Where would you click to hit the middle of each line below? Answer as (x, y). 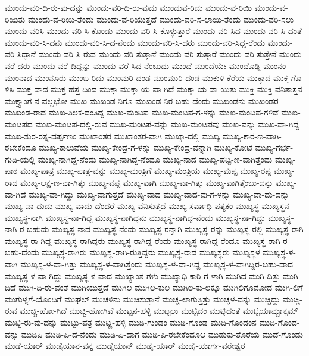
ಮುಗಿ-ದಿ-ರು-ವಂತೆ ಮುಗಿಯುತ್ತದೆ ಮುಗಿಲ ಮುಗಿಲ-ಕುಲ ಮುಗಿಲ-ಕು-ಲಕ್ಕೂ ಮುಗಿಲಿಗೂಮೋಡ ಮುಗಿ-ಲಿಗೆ (161, 287)
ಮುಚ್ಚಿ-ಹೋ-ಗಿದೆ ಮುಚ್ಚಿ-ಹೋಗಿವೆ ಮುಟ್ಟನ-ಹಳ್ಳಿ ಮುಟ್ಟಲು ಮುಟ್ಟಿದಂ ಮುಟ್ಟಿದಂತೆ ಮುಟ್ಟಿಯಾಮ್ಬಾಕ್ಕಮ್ (159, 310)
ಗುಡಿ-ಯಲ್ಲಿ (20, 159)
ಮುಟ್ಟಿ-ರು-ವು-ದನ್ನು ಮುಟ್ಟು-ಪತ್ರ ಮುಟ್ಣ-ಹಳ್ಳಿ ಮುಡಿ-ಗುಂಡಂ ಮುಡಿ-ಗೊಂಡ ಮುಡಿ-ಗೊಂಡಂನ (131, 322)
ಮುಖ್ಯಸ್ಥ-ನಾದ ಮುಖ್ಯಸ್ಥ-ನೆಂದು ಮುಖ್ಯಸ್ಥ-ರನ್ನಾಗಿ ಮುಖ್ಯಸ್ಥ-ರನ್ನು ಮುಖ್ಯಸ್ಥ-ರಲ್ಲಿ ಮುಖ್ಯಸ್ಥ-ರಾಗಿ (177, 229)
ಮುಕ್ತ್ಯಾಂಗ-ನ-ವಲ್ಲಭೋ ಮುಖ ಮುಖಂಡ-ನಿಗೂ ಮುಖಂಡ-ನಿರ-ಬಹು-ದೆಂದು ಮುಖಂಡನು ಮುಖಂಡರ (142, 100)
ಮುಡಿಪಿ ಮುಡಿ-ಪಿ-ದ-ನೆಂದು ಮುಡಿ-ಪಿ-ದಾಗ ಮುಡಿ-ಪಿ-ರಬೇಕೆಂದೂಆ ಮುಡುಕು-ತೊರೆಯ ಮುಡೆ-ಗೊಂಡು (162, 334)
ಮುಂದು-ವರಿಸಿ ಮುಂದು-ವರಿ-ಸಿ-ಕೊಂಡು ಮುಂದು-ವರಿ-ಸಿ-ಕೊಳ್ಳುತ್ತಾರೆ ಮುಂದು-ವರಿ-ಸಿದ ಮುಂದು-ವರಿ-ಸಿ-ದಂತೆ (153, 31)
